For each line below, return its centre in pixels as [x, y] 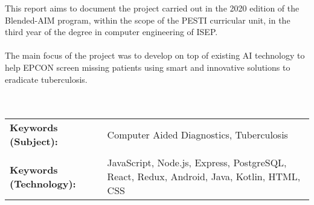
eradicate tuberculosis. [46, 79]
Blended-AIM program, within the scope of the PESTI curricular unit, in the [148, 20]
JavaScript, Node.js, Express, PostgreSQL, [197, 163]
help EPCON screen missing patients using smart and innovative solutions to [148, 67]
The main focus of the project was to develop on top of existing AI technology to [155, 55]
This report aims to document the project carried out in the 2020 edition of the [152, 8]
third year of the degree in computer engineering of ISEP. [111, 32]
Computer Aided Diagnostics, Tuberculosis [197, 134]
